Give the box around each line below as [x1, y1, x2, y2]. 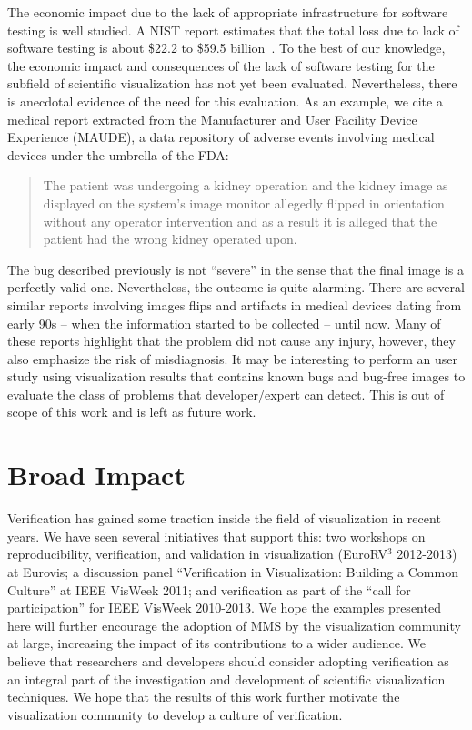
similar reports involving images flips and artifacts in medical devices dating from [7, 295, 462, 314]
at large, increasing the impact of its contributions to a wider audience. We [7, 634, 427, 653]
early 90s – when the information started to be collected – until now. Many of [7, 313, 441, 332]
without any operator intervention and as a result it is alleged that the [43, 211, 437, 230]
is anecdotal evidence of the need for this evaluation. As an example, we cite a [7, 91, 443, 110]
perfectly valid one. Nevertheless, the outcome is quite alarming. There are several [7, 278, 465, 297]
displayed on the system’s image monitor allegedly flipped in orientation [43, 193, 445, 212]
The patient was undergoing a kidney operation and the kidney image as [43, 176, 448, 195]
